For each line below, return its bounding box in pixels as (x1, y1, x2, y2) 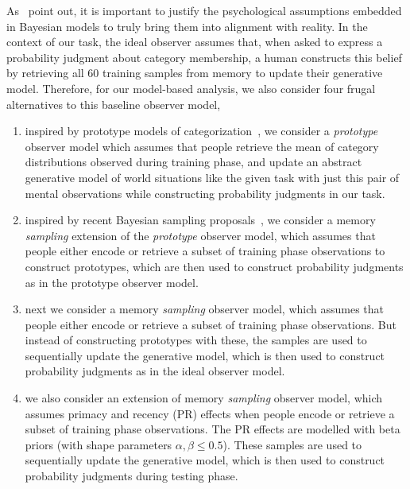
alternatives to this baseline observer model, (6, 95, 221, 112)
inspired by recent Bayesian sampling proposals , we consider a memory (25, 212, 376, 228)
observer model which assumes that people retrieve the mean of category (25, 138, 379, 154)
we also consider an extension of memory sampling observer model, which (25, 390, 383, 406)
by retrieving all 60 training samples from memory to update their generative (6, 64, 383, 81)
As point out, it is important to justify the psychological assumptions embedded (6, 2, 402, 18)
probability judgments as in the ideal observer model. (25, 363, 285, 379)
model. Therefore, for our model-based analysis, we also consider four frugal (6, 80, 376, 96)
